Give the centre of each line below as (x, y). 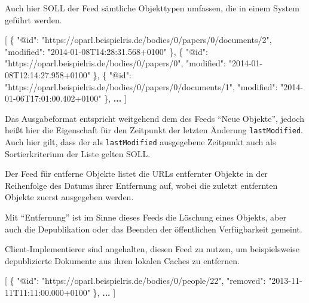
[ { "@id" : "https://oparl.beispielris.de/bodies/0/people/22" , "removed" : (135, 281)
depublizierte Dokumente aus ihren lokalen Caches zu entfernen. (122, 260)
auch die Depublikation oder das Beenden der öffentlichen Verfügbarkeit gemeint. (154, 229)
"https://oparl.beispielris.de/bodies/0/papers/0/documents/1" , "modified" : (141, 86)
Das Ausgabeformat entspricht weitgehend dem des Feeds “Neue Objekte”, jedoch (154, 118)
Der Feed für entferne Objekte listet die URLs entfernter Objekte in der (136, 174)
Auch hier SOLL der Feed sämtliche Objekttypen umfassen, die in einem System (152, 8)
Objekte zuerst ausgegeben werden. (69, 197)
